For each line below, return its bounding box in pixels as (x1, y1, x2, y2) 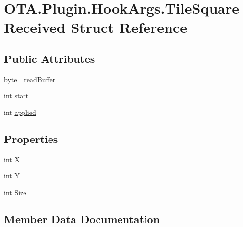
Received (4, 17, 66, 37)
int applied (4, 107, 36, 117)
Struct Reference (71, 17, 187, 37)
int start (4, 90, 29, 101)
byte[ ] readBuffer (4, 74, 56, 84)
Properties (4, 131, 58, 146)
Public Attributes (4, 51, 95, 66)
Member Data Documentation (4, 211, 160, 226)
